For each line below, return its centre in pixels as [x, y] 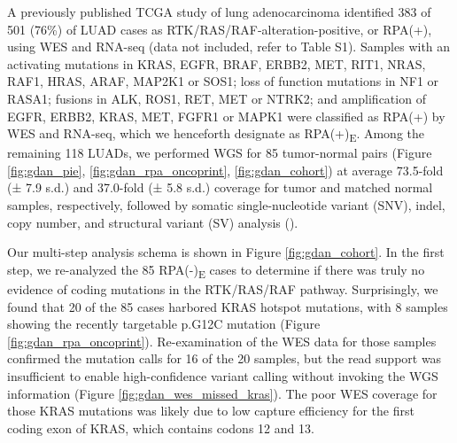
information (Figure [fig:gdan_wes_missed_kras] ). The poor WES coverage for [222, 393]
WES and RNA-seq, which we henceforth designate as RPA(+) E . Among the [216, 134]
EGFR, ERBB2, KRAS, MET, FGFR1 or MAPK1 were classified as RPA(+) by [226, 116]
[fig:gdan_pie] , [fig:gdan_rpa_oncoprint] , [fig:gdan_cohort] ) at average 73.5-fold [225, 170]
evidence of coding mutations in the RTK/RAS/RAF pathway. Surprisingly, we [223, 288]
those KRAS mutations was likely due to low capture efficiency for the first [211, 411]
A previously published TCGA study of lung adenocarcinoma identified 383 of [219, 12]
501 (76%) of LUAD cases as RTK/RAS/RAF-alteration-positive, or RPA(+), [220, 29]
